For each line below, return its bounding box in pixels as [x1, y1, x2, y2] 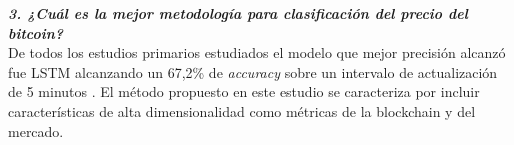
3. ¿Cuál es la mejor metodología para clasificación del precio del [8, 3, 468, 23]
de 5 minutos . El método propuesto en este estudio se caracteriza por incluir [8, 81, 480, 102]
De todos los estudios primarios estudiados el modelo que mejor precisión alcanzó [8, 42, 506, 63]
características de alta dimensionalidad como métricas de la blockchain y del [8, 100, 476, 121]
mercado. [8, 120, 64, 141]
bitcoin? [8, 22, 64, 43]
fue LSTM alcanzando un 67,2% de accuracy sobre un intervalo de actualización [8, 61, 498, 82]
